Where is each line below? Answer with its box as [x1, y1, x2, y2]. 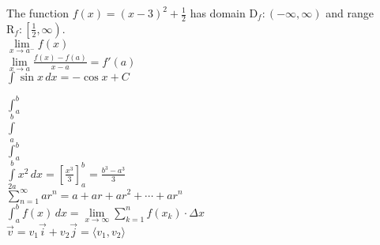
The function [6, 5, 69, 21]
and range [325, 5, 374, 21]
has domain [190, 5, 246, 21]
